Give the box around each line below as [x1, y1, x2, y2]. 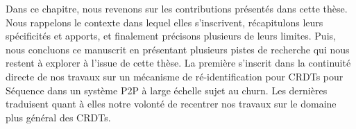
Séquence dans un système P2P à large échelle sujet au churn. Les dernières [6, 83, 328, 97]
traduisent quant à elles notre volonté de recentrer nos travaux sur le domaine [6, 96, 337, 111]
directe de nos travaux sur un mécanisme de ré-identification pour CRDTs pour [6, 69, 344, 83]
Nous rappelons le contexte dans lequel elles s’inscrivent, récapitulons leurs [6, 15, 323, 29]
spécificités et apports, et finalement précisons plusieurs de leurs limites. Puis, [6, 28, 336, 43]
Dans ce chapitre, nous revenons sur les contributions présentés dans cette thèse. [6, 1, 348, 15]
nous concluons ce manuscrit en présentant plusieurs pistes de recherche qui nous [6, 42, 350, 56]
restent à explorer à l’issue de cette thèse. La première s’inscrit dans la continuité [6, 55, 351, 70]
